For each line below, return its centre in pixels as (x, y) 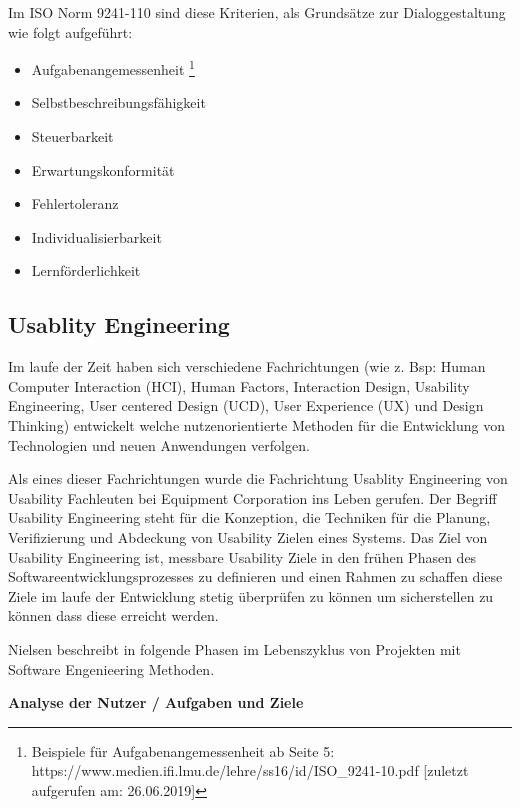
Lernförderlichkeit (86, 270)
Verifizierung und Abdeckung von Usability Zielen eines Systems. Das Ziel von (248, 536)
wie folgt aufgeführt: (70, 31)
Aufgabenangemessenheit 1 (113, 67)
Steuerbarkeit (72, 136)
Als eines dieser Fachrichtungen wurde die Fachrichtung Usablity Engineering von (258, 478)
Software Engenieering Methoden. (111, 668)
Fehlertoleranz (75, 203)
